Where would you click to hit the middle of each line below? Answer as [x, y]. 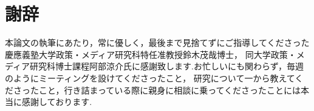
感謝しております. [57, 102]
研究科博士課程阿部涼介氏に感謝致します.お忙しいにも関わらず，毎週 [167, 66]
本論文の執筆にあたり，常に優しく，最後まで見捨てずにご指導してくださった [157, 43]
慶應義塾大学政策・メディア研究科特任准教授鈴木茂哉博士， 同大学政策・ [151, 54]
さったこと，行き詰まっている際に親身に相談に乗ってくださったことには [157, 90]
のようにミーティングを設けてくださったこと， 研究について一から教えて [150, 78]
